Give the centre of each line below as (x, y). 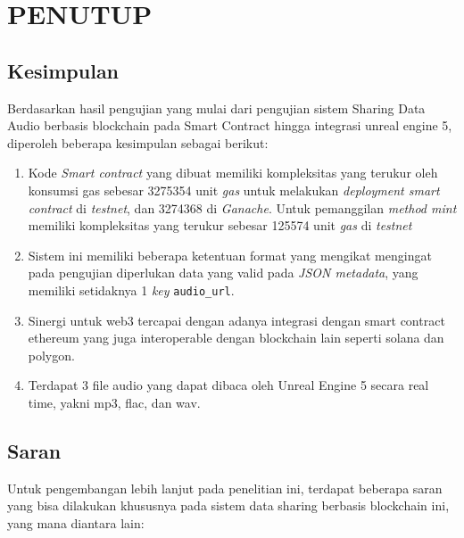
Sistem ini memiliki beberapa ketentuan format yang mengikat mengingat (230, 255)
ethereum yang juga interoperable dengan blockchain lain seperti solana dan (236, 338)
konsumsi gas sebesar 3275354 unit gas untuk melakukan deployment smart (234, 190)
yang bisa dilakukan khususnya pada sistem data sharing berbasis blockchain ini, (228, 505)
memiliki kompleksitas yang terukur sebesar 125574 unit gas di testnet (220, 225)
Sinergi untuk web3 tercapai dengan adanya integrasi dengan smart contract (236, 320)
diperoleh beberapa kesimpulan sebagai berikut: (138, 142)
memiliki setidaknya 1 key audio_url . (131, 290)
